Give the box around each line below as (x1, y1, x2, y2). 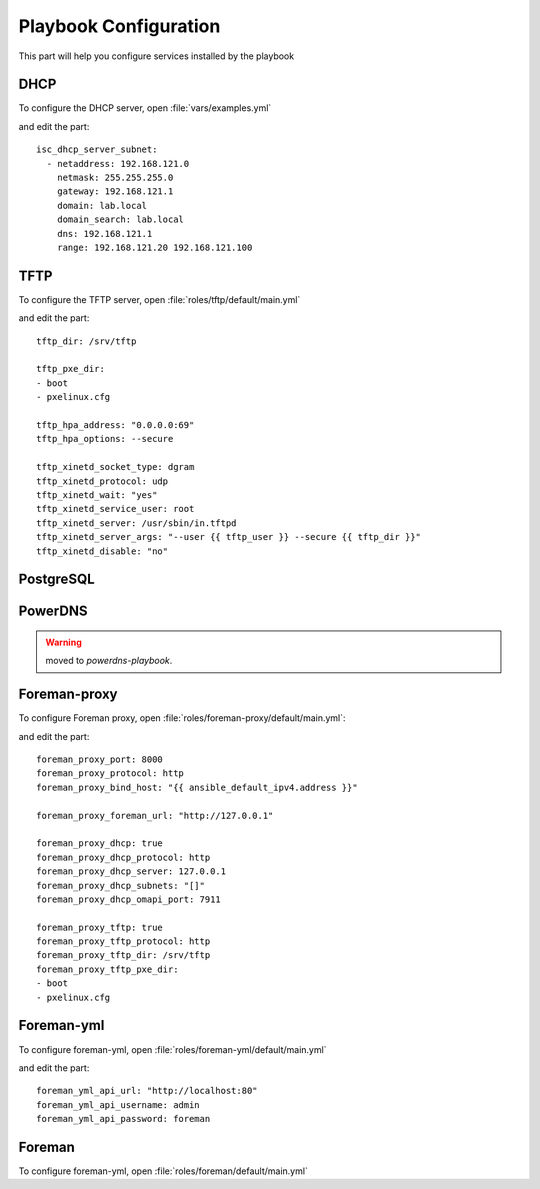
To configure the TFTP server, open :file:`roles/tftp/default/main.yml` (18, 293, 301, 305)
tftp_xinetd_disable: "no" (36, 545, 169, 557)
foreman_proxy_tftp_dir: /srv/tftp (36, 950, 211, 961)
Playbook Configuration (18, 15, 221, 37)
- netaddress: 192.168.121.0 (46, 158, 190, 169)
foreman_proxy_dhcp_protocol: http (36, 851, 211, 863)
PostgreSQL (18, 571, 95, 588)
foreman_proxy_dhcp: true (36, 838, 164, 849)
